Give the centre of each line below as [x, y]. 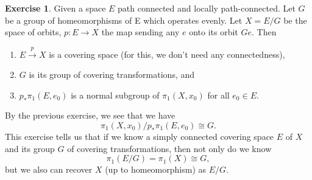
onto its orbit [214, 32]
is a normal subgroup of [115, 95]
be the [295, 20]
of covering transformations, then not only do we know [169, 148]
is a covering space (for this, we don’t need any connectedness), [167, 54]
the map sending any [140, 32]
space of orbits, [33, 32]
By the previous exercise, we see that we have [90, 115]
